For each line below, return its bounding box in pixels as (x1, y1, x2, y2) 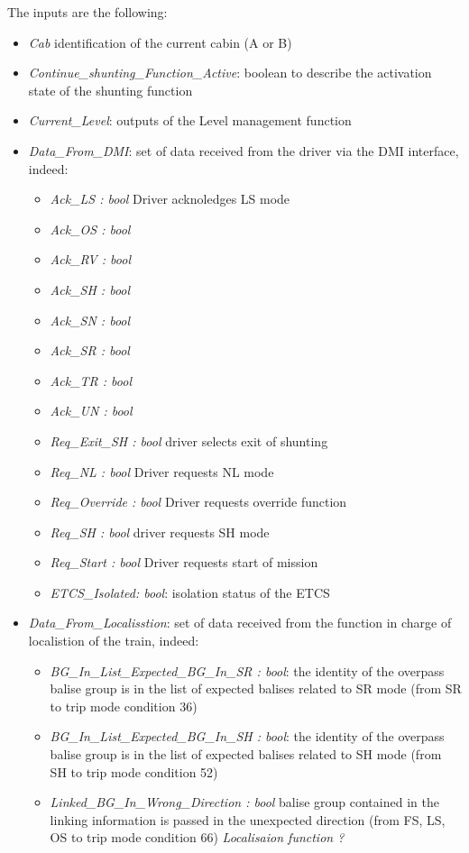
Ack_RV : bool (50, 250, 131, 269)
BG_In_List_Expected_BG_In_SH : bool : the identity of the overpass (50, 727, 445, 746)
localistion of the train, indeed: (28, 631, 199, 650)
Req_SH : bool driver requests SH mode (50, 522, 270, 541)
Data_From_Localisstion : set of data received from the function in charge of (28, 613, 452, 632)
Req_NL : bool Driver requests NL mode (50, 462, 274, 481)
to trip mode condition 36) (50, 696, 198, 715)
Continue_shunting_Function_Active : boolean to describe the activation (28, 63, 432, 82)
